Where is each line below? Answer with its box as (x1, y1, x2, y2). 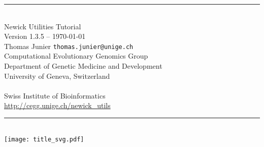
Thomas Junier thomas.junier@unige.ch (4, 40, 134, 51)
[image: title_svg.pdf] (4, 135, 84, 143)
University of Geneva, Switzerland (4, 70, 110, 81)
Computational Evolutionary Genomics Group (4, 51, 148, 61)
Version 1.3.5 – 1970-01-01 (4, 31, 86, 41)
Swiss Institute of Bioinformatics (4, 90, 106, 101)
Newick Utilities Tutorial (4, 21, 81, 31)
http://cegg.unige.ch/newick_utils (4, 100, 111, 111)
